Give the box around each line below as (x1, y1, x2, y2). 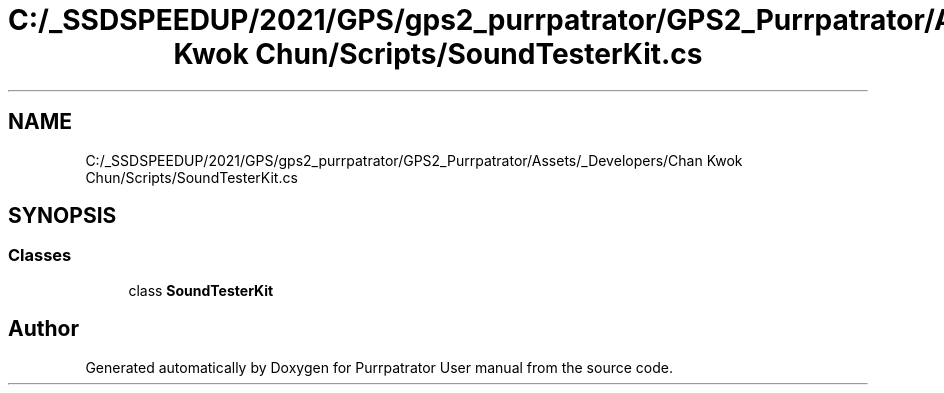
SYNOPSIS (8, 203, 117, 229)
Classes (8, 245, 72, 266)
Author (8, 316, 79, 342)
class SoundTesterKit (128, 281, 274, 299)
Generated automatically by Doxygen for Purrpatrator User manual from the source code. (85, 358, 673, 376)
